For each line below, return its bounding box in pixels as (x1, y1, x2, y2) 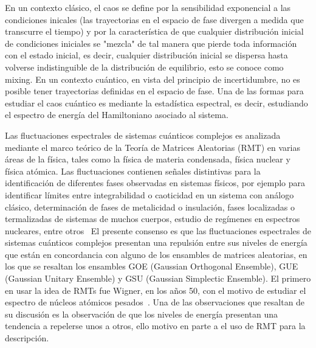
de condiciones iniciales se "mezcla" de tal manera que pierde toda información (5, 37, 297, 49)
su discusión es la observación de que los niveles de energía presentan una (5, 307, 278, 320)
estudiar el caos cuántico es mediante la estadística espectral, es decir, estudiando (5, 96, 308, 109)
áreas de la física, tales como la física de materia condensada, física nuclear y (5, 153, 290, 165)
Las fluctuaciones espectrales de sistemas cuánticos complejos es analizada (5, 128, 281, 141)
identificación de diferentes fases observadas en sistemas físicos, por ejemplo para (5, 176, 305, 189)
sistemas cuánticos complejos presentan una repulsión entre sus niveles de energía (5, 236, 307, 249)
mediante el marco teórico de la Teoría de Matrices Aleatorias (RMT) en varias (5, 141, 300, 153)
